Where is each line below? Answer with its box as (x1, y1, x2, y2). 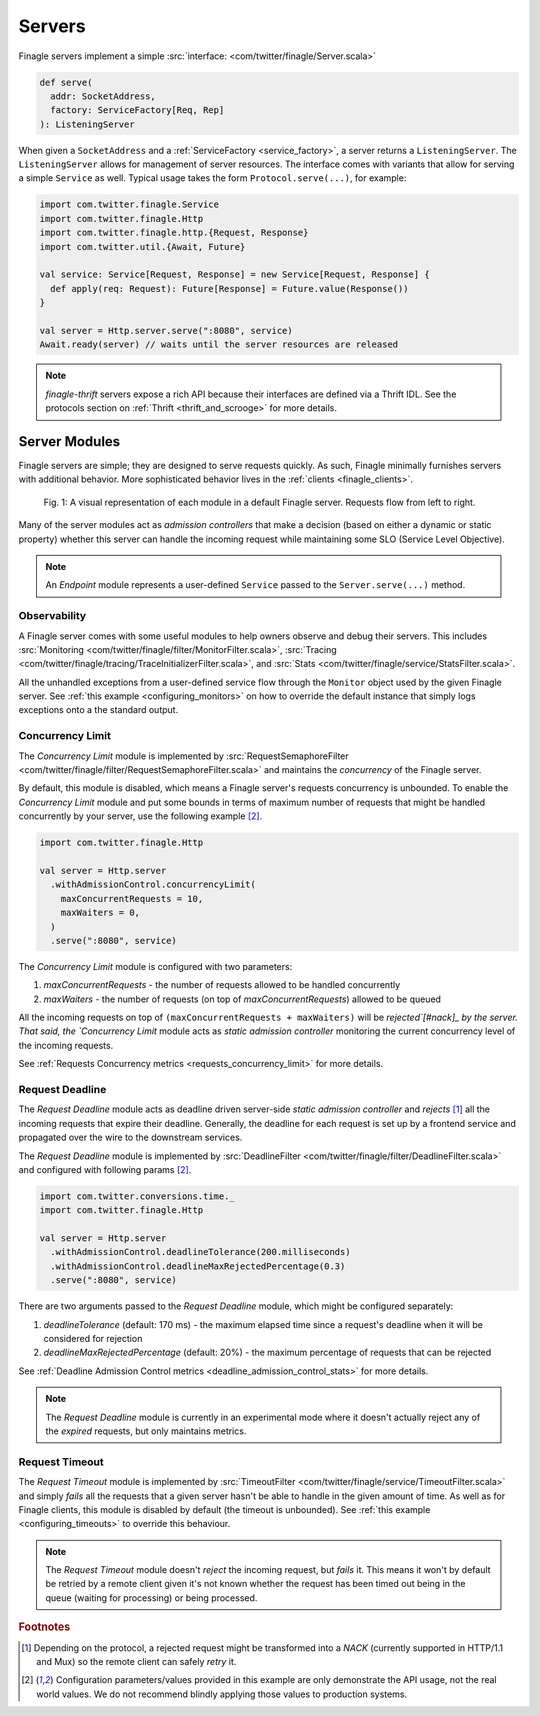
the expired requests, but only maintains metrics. (45, 1425, 247, 1437)
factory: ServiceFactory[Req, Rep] (50, 105, 225, 116)
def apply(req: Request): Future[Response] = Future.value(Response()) (50, 283, 409, 294)
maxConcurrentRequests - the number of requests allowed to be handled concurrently (43, 979, 401, 991)
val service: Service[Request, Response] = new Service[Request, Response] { (39, 269, 430, 280)
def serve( (39, 76, 93, 88)
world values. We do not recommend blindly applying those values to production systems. (36, 1688, 408, 1700)
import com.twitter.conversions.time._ (39, 1190, 235, 1202)
